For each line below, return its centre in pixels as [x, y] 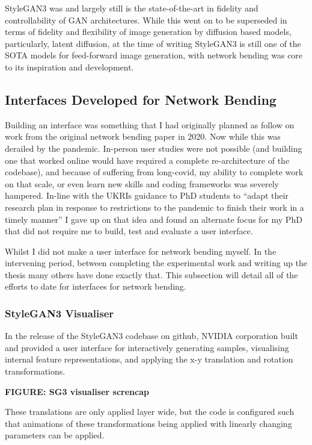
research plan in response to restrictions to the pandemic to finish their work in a [154, 207]
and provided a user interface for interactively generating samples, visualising [147, 347]
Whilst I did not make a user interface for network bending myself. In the [141, 251]
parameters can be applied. [55, 435]
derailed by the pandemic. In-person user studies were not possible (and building [154, 148]
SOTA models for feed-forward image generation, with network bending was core [154, 55]
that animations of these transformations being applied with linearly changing [148, 423]
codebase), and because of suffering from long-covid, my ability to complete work [154, 172]
